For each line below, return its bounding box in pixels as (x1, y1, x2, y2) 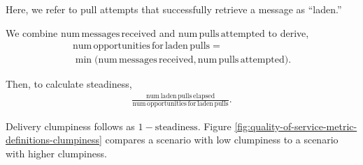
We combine (6, 25, 58, 40)
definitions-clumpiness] (6, 132, 102, 147)
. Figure (197, 118, 232, 133)
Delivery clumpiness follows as (6, 118, 135, 133)
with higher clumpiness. (6, 146, 107, 160)
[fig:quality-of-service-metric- (234, 118, 357, 133)
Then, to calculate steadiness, (6, 77, 132, 91)
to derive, (268, 25, 309, 40)
